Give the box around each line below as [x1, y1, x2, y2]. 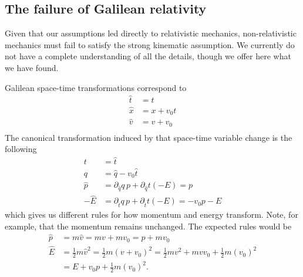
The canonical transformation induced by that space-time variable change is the [5, 131, 292, 143]
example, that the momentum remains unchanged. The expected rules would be [5, 219, 292, 232]
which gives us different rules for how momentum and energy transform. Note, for [5, 208, 298, 220]
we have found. [5, 61, 59, 73]
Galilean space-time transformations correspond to [5, 81, 187, 93]
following [5, 143, 37, 155]
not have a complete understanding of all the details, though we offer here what [5, 50, 291, 62]
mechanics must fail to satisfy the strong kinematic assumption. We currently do [5, 38, 295, 50]
